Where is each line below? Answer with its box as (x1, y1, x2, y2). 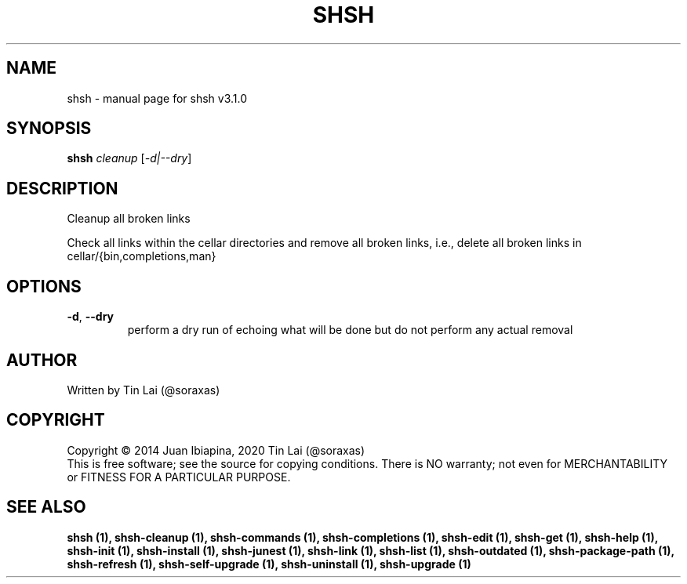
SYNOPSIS (6, 118, 92, 139)
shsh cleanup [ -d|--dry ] (67, 151, 192, 165)
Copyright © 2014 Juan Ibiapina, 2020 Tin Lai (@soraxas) (67, 443, 365, 457)
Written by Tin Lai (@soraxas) (67, 383, 220, 397)
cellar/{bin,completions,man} (67, 249, 216, 263)
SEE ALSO (6, 497, 86, 517)
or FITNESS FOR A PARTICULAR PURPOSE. (67, 470, 291, 484)
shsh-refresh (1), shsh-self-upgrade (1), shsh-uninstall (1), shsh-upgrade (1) (67, 557, 471, 571)
